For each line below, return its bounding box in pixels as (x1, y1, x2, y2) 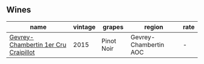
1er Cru (44, 40, 67, 49)
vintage (73, 22, 96, 31)
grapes (103, 22, 124, 31)
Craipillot (9, 48, 35, 56)
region (144, 22, 164, 31)
